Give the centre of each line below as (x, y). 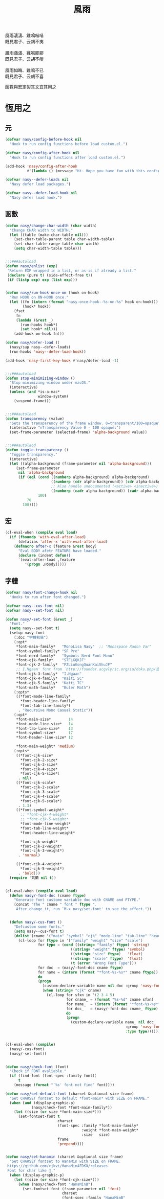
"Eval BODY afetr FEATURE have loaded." (60, 551)
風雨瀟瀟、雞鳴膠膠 (24, 53)
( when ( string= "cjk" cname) (72, 991)
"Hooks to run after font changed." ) (48, 597)
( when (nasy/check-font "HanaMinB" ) (55, 1184)
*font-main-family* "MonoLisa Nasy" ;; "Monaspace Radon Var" (84, 646)
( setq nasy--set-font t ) (35, 628)
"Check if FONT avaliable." (38, 1071)
